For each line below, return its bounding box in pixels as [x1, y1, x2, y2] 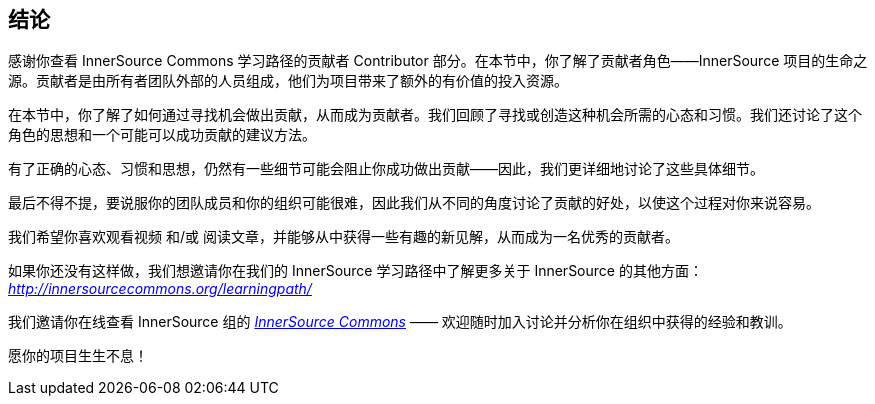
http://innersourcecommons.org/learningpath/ [8, 280, 312, 298]
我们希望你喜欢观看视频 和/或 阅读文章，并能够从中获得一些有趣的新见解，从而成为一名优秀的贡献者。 [8, 228, 679, 246]
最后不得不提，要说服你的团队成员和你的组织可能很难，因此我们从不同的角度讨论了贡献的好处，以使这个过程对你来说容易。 [8, 194, 820, 212]
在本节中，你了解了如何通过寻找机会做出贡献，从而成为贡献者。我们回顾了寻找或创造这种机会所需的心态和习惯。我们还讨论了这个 [8, 106, 862, 124]
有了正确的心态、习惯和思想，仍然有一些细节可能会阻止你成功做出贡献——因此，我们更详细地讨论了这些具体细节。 [8, 160, 764, 178]
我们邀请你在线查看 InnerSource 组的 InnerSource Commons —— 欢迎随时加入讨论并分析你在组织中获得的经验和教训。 [8, 313, 792, 331]
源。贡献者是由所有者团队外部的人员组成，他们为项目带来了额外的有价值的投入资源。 [8, 72, 568, 90]
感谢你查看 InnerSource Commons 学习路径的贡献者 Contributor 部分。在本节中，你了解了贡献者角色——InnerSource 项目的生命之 [8, 52, 868, 70]
